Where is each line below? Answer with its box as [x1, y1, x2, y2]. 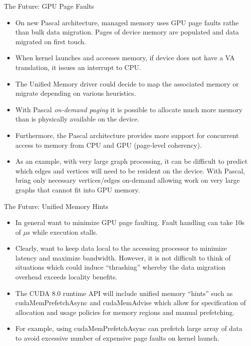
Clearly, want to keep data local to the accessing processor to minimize [15, 243, 227, 253]
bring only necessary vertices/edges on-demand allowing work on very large [15, 175, 240, 185]
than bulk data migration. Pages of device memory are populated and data [15, 27, 239, 37]
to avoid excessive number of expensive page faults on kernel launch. [15, 333, 219, 343]
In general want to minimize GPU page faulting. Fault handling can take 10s [15, 217, 245, 227]
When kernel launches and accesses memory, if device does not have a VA [15, 52, 235, 63]
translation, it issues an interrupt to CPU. [15, 62, 141, 72]
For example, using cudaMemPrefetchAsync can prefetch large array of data [15, 323, 243, 333]
